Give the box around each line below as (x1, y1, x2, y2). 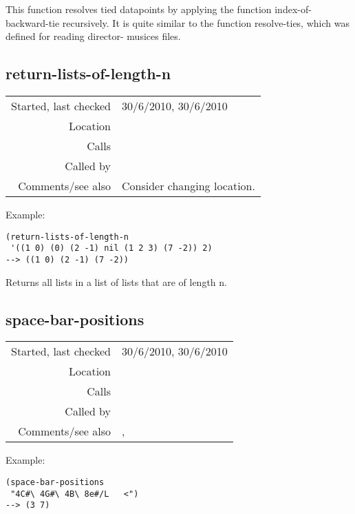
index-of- (275, 2, 312, 16)
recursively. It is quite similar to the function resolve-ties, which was (62, 15, 349, 30)
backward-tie (6, 15, 60, 30)
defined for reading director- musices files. (6, 29, 181, 43)
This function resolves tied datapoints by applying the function (6, 2, 272, 16)
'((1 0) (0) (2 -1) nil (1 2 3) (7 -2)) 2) (10, 243, 213, 254)
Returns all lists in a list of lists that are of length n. (6, 274, 227, 289)
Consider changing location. (122, 177, 255, 194)
